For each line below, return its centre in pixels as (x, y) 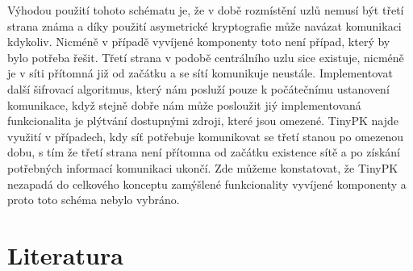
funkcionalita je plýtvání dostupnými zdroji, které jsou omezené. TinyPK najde (203, 121)
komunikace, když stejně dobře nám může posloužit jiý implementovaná (184, 104)
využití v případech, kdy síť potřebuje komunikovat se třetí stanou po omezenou (206, 136)
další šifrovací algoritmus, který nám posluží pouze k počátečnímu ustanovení (198, 88)
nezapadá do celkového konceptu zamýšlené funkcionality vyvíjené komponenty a (207, 183)
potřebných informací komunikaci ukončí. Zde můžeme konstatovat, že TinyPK (203, 167)
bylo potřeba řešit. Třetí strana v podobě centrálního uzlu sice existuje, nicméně (206, 57)
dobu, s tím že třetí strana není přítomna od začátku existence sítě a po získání (204, 152)
